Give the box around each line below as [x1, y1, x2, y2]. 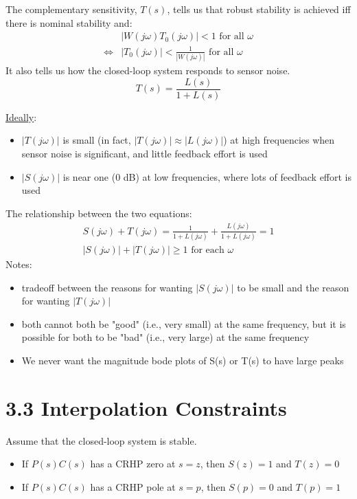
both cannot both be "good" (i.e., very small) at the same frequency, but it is [21, 316, 346, 331]
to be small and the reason [237, 280, 349, 294]
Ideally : [5, 109, 37, 124]
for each [191, 245, 224, 255]
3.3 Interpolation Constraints [5, 393, 287, 421]
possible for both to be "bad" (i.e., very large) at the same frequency [21, 330, 310, 344]
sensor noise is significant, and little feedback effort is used [21, 146, 268, 160]
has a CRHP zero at [90, 456, 176, 471]
